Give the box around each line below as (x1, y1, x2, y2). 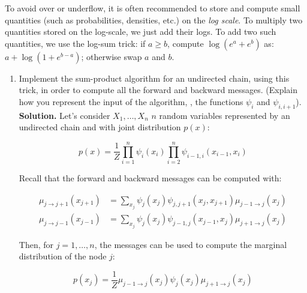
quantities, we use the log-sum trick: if (5, 37, 146, 49)
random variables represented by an (159, 109, 290, 121)
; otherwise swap (81, 50, 142, 62)
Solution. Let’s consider (19, 109, 110, 121)
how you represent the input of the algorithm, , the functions (19, 95, 243, 107)
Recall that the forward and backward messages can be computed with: (19, 172, 282, 184)
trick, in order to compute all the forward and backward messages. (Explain (19, 83, 298, 96)
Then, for (19, 238, 54, 250)
